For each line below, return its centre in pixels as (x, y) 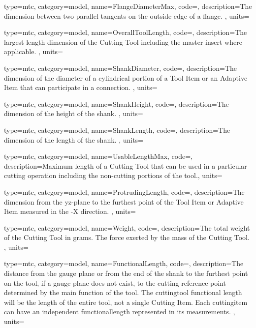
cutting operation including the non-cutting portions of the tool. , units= (113, 175)
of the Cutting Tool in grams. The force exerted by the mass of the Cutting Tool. (127, 237)
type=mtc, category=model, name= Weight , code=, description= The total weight (127, 227)
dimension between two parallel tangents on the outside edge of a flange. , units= (127, 15)
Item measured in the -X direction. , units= (70, 211)
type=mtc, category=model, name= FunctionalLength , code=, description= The (124, 263)
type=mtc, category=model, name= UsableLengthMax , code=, (98, 156)
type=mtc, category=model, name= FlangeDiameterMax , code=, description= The (128, 6)
